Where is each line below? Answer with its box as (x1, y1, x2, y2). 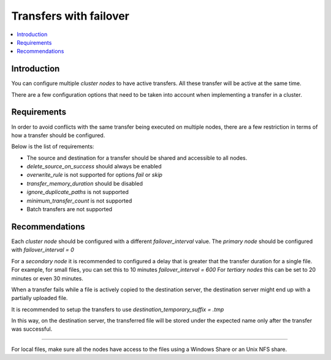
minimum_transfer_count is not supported (26, 197, 132, 204)
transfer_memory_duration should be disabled (26, 179, 143, 187)
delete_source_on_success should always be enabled (26, 163, 162, 170)
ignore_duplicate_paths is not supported (26, 189, 129, 196)
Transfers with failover (11, 9, 130, 23)
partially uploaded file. (11, 294, 68, 302)
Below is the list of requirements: (11, 143, 94, 150)
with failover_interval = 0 (11, 246, 75, 253)
